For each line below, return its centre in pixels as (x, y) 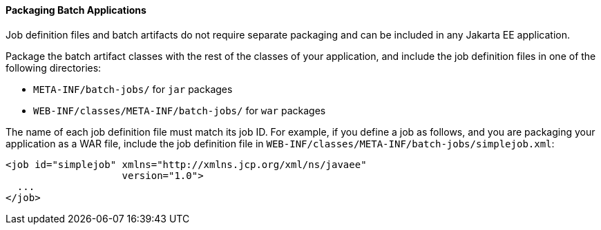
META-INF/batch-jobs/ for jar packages (133, 89)
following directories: (54, 67)
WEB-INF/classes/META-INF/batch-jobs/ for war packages (180, 110)
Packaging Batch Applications (76, 10)
